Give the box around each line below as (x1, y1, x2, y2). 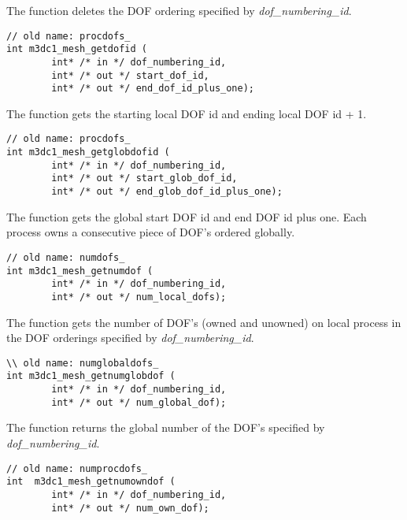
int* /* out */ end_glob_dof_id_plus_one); (51, 186, 283, 198)
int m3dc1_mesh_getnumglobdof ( (6, 370, 176, 382)
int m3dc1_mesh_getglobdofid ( (6, 147, 170, 158)
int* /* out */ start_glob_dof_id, (51, 173, 238, 184)
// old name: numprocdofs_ (6, 462, 147, 474)
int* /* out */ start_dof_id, (51, 69, 209, 81)
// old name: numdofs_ (6, 251, 125, 263)
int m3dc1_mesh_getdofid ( (6, 43, 147, 55)
